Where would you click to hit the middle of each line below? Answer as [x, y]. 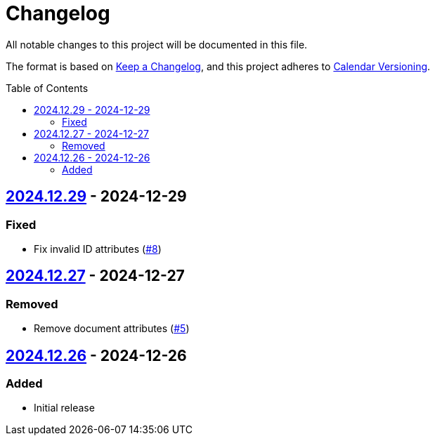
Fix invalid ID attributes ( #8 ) [98, 249]
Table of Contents [47, 88]
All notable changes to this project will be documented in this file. [157, 44]
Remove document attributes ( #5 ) [112, 329]
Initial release [64, 408]
